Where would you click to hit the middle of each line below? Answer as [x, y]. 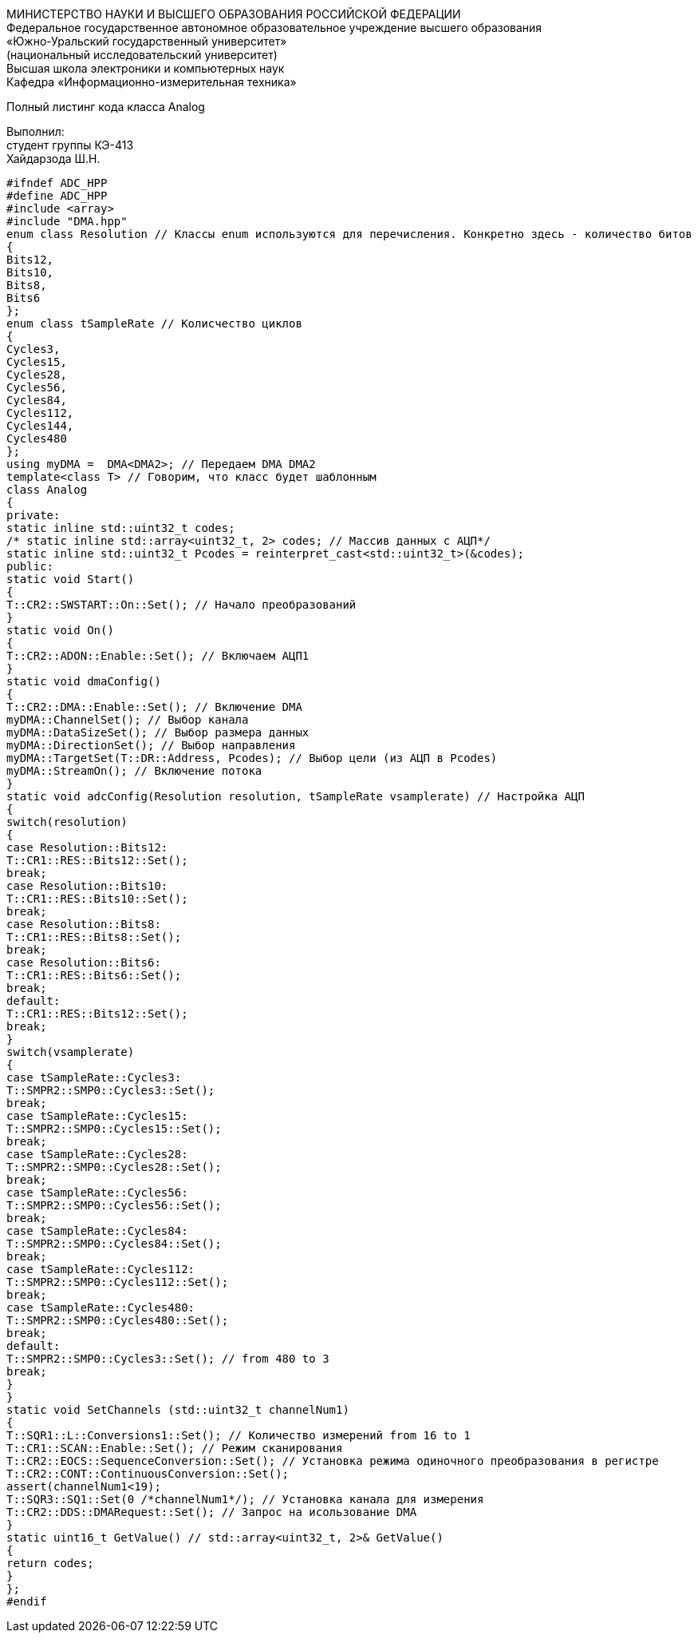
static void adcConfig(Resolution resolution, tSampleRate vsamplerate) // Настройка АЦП [296, 796]
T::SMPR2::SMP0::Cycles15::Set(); [114, 1129]
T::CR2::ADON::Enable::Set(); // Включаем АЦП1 [158, 656]
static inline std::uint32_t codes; [121, 528]
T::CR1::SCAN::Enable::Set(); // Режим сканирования [175, 1448]
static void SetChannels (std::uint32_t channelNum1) [178, 1410]
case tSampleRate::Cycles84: [97, 1231]
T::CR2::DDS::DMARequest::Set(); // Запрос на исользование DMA [212, 1512]
